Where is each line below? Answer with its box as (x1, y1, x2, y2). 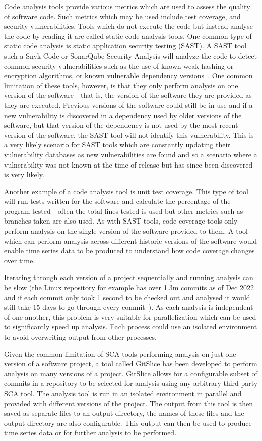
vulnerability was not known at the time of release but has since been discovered (4, 159, 253, 170)
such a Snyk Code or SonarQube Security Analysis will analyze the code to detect (4, 50, 257, 61)
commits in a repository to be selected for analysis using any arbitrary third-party (4, 378, 258, 389)
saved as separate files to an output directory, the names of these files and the (4, 408, 244, 418)
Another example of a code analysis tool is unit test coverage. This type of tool (4, 186, 248, 196)
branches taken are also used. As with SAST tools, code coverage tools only (4, 215, 238, 226)
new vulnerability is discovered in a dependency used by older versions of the (4, 109, 242, 120)
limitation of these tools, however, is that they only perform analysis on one (4, 80, 238, 90)
